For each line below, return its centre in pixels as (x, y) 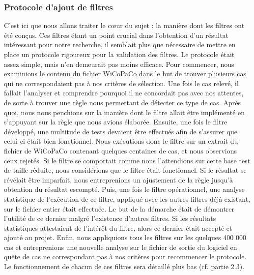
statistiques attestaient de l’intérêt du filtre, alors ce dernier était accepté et (118, 228)
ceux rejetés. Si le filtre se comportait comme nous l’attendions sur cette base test (127, 160)
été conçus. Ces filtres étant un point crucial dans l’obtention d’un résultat (116, 35)
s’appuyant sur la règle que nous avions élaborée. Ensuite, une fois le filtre (116, 122)
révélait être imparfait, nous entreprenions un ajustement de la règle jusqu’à (119, 179)
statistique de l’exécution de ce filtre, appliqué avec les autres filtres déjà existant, (127, 199)
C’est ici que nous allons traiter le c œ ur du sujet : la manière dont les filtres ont (124, 25)
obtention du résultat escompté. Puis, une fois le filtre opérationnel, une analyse (124, 189)
